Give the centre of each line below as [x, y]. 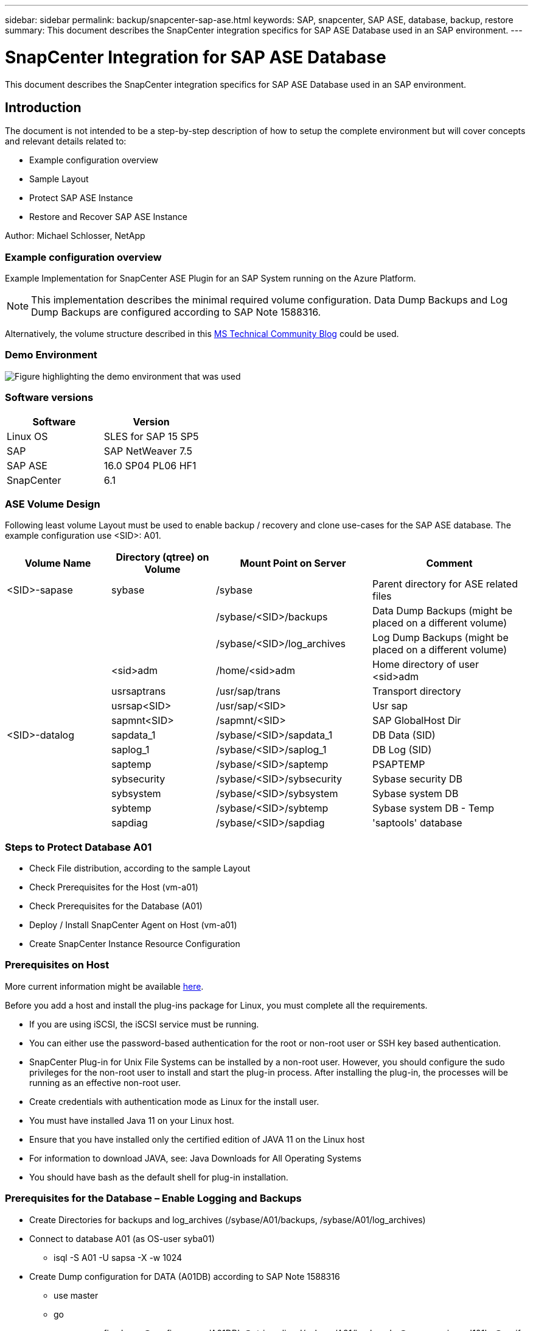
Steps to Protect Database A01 [78, 847]
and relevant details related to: [66, 141]
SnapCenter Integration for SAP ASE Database [196, 57]
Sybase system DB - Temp [433, 808]
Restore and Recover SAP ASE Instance [108, 217]
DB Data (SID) [404, 735]
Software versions [49, 398]
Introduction [43, 107]
